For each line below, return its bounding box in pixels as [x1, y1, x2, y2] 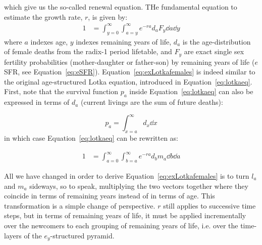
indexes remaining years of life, [76, 36, 172, 47]
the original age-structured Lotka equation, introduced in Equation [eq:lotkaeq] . [4, 76, 252, 87]
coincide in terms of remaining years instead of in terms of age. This [4, 190, 215, 201]
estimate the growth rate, [4, 11, 83, 22]
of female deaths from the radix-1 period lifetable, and [4, 46, 172, 57]
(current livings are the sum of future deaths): [80, 97, 223, 107]
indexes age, [30, 36, 68, 47]
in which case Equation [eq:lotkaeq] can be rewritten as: [4, 133, 179, 143]
